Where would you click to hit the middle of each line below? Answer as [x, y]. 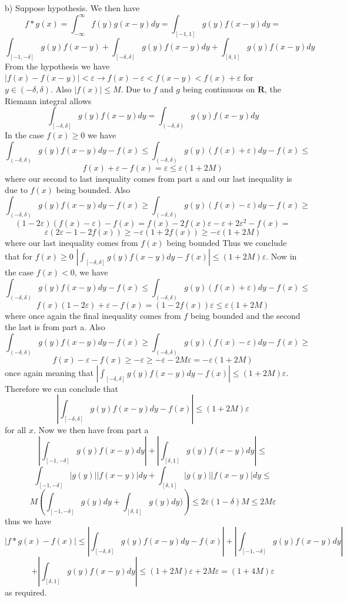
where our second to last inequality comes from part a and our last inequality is [149, 178]
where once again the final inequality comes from [93, 315]
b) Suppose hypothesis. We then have [72, 8]
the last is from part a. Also [55, 327]
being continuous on [219, 89]
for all [16, 430]
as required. [26, 592]
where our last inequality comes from [71, 242]
